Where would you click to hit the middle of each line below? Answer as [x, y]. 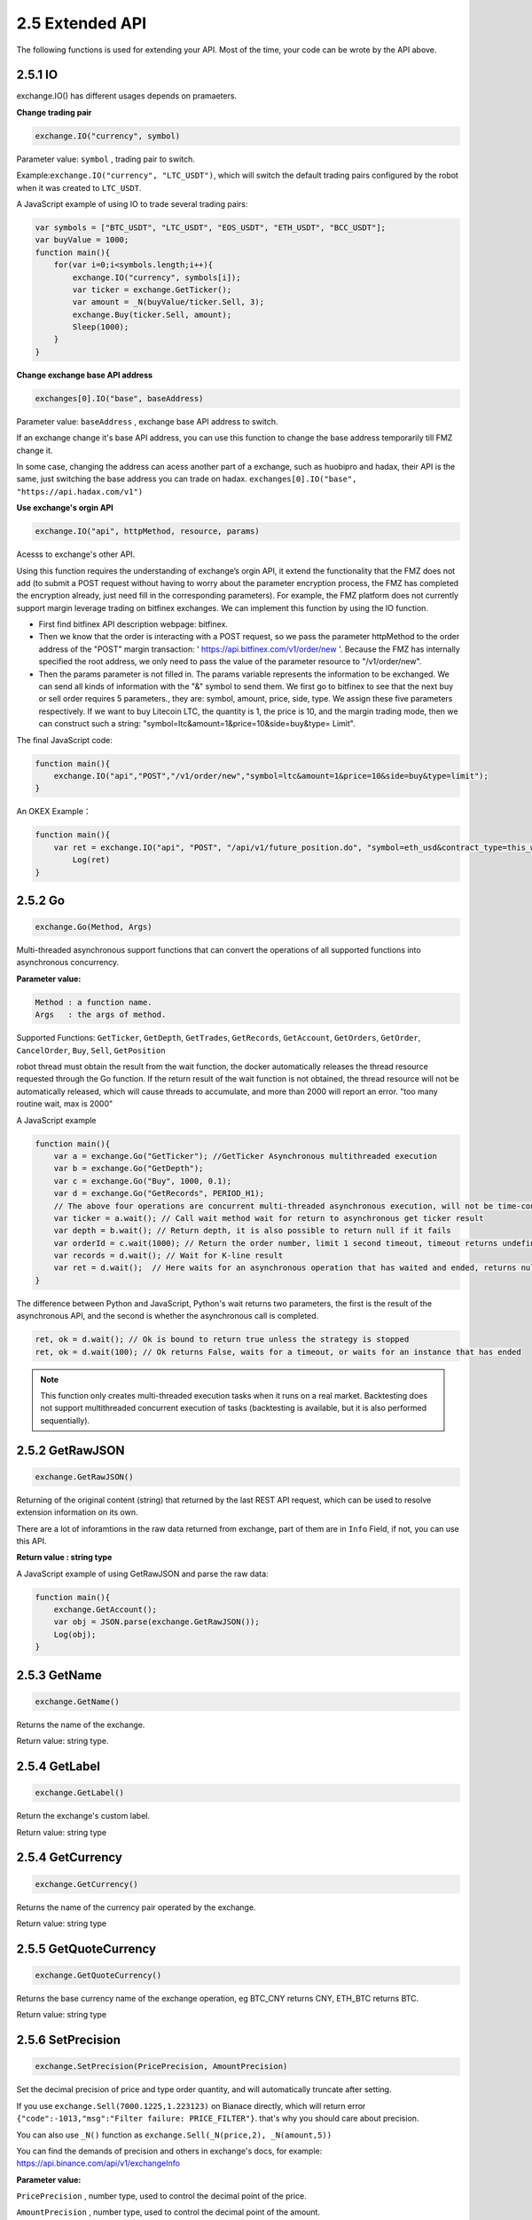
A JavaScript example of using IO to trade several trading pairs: [132, 203]
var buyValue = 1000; [82, 240]
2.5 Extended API [82, 23]
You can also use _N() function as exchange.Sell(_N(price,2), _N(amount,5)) [174, 2135]
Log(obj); [75, 1634]
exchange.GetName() [77, 1701]
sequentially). [65, 1420]
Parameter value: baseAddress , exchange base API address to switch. [147, 421]
